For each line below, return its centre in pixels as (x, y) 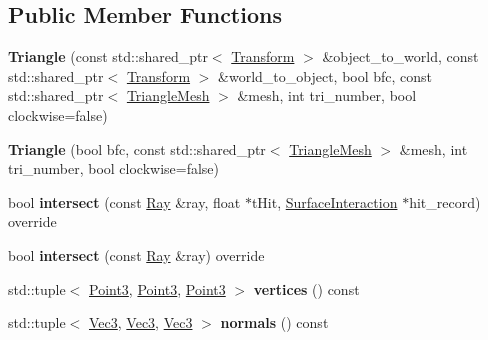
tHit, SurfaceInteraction (324, 201)
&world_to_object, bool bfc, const (325, 75)
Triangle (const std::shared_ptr (108, 56)
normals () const (274, 322)
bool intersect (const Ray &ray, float (124, 201)
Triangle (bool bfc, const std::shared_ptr (137, 148)
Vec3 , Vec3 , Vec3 (140, 322)
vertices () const (306, 288)
